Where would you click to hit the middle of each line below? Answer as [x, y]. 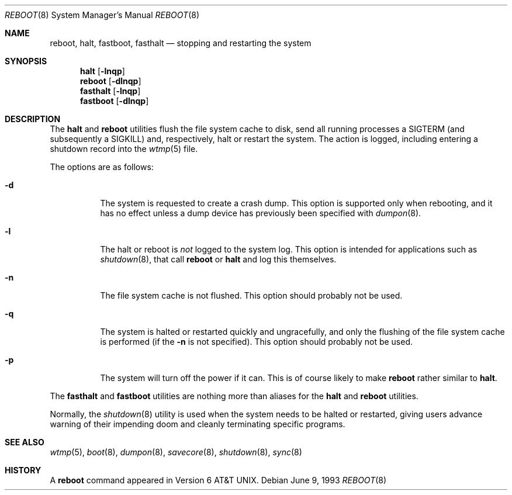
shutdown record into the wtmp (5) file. [124, 149]
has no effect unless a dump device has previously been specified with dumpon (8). [261, 213]
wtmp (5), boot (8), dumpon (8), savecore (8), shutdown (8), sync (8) [176, 452]
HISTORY [23, 470]
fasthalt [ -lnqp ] [110, 91]
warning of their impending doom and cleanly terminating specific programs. [198, 424]
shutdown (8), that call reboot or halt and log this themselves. [218, 259]
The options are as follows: [102, 167]
